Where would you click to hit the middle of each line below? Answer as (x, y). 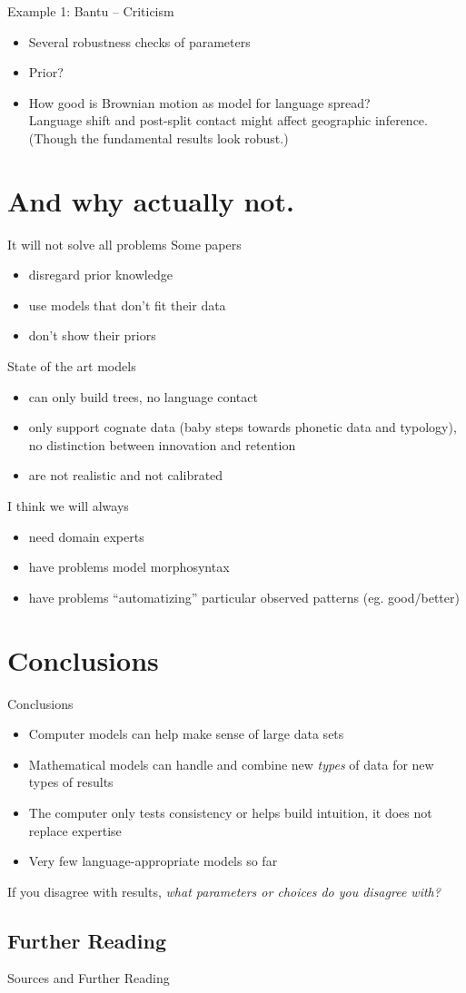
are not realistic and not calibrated (126, 475)
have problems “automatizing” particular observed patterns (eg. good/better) (244, 597)
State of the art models (72, 366)
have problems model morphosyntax (129, 567)
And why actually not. (151, 200)
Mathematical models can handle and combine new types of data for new (231, 764)
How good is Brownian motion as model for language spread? (199, 102)
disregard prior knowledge (100, 275)
